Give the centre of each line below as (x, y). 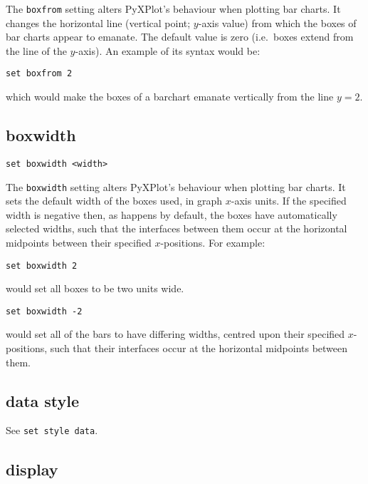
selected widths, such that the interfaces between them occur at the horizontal (177, 228)
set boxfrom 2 (39, 74)
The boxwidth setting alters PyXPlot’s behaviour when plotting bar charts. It (176, 186)
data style (43, 400)
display (32, 469)
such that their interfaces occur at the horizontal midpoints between (199, 348)
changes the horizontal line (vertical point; (98, 22)
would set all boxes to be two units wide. (95, 288)
